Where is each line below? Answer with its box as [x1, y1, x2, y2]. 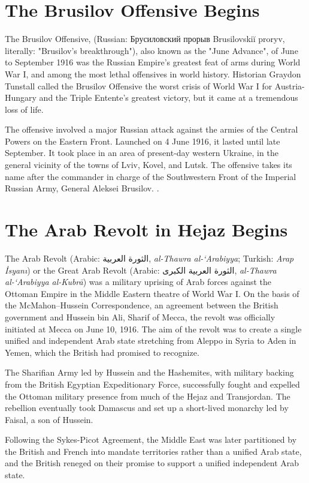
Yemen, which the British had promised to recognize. [5, 346, 199, 358]
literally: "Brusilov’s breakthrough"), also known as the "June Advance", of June [5, 44, 298, 56]
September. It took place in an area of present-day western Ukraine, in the [5, 146, 278, 159]
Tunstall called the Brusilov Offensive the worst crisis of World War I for [5, 79, 272, 92]
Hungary [5, 91, 37, 104]
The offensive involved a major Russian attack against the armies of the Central [5, 123, 298, 136]
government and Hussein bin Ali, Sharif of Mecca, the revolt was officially [5, 310, 275, 323]
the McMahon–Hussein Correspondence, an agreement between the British [5, 299, 278, 311]
